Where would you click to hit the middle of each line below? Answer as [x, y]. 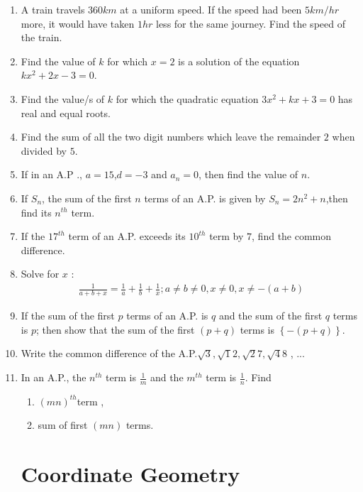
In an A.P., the [54, 377]
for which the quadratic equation [187, 98]
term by [227, 236]
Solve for [40, 274]
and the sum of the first [270, 316]
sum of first [63, 425]
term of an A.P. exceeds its [127, 236]
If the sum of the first [68, 316]
